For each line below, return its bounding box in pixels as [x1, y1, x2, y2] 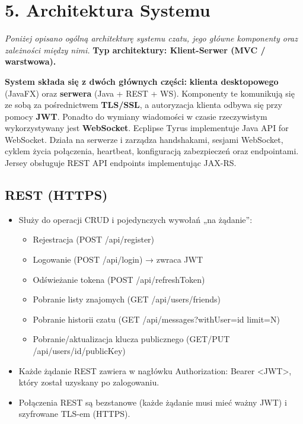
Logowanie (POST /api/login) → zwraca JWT [33, 253, 203, 266]
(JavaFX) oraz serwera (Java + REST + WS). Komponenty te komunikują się [5, 87, 295, 99]
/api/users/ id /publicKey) [33, 345, 126, 357]
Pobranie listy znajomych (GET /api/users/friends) [33, 293, 221, 305]
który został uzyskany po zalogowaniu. [18, 376, 160, 388]
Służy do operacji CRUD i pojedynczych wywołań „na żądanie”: [18, 213, 253, 225]
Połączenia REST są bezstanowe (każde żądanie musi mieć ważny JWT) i [18, 396, 287, 408]
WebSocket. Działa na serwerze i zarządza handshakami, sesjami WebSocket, [5, 133, 283, 145]
